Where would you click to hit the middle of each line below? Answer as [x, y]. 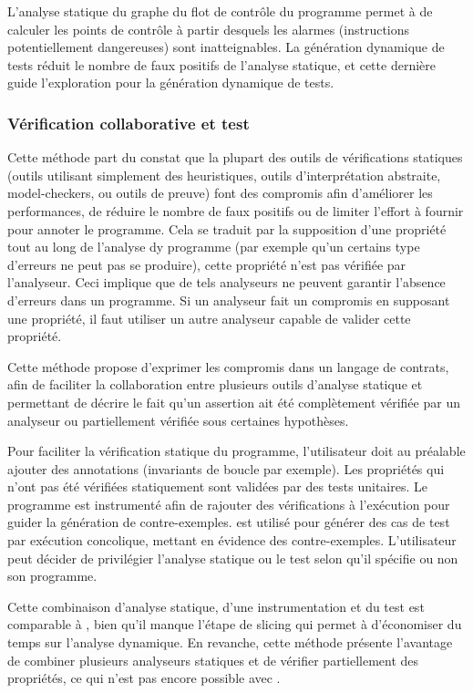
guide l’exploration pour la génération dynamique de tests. [171, 83]
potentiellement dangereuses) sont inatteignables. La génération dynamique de [226, 47]
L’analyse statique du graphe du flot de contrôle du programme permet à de [220, 11]
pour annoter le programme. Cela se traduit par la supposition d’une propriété [227, 228]
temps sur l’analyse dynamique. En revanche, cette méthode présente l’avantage [230, 642]
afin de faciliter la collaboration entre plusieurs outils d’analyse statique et [215, 384]
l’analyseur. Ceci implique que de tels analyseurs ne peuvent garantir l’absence [226, 282]
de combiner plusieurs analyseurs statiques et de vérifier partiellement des [213, 660]
